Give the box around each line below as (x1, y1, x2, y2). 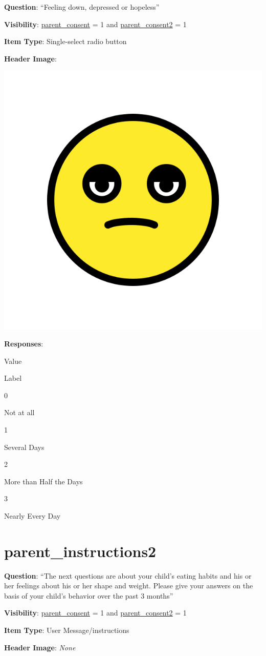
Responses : (4, 338, 43, 348)
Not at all (4, 407, 35, 418)
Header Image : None (4, 642, 76, 652)
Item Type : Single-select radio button (4, 36, 127, 47)
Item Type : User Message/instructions (4, 625, 129, 635)
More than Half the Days (4, 476, 83, 486)
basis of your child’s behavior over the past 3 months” (4, 590, 173, 601)
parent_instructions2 (4, 540, 157, 561)
